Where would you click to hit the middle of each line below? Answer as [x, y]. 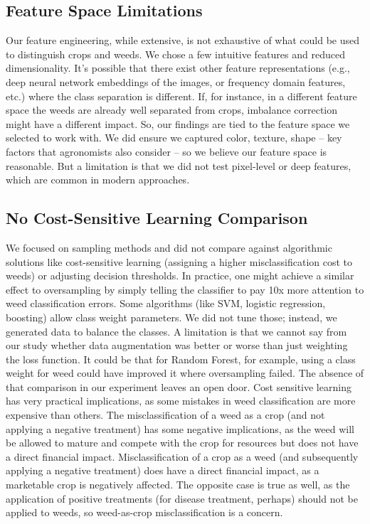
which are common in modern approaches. [98, 180]
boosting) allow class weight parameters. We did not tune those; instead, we [171, 317]
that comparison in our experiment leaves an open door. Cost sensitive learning [179, 386]
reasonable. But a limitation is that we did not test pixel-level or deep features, [179, 165]
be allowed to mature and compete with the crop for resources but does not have [182, 443]
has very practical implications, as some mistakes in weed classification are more [181, 401]
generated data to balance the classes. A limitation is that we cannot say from [176, 331]
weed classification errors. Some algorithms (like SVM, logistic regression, [166, 303]
